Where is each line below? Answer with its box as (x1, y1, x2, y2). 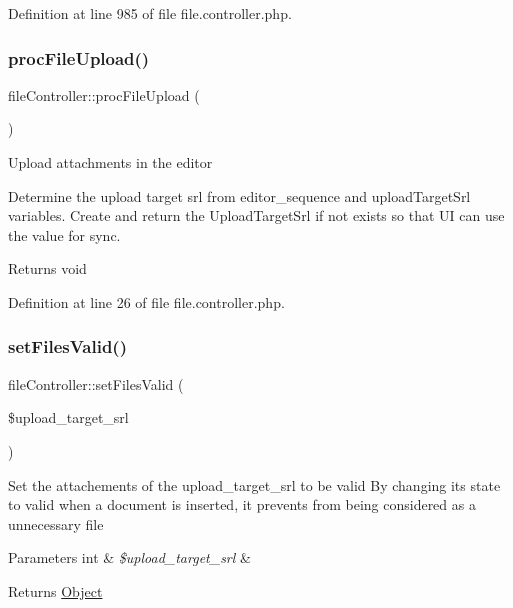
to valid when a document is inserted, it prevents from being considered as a (8, 494, 476, 515)
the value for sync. (8, 224, 121, 245)
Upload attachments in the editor (8, 152, 213, 172)
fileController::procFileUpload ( (8, 84, 200, 105)
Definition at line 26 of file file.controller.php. (8, 291, 285, 312)
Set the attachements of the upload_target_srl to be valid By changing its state (8, 474, 501, 495)
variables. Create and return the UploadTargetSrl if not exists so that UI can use (8, 205, 505, 226)
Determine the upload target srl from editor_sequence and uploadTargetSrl (8, 185, 471, 206)
